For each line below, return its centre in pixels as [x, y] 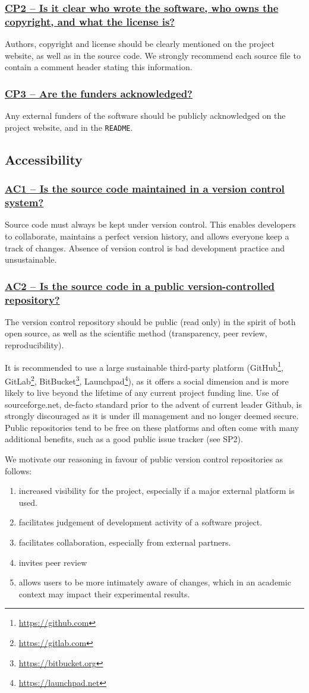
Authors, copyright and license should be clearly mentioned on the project [140, 44]
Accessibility [44, 159]
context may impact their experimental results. [104, 593]
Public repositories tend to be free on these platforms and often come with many [152, 427]
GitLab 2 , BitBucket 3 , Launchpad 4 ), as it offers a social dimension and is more [147, 380]
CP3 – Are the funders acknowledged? [99, 93]
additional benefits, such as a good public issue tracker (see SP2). [124, 439]
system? [24, 202]
